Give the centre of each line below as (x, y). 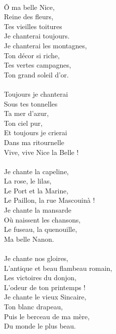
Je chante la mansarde (38, 210)
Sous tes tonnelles (31, 103)
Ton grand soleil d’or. (37, 74)
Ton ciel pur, (23, 123)
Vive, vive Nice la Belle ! (41, 152)
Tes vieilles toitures (33, 26)
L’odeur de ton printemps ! (45, 287)
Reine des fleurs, (29, 17)
